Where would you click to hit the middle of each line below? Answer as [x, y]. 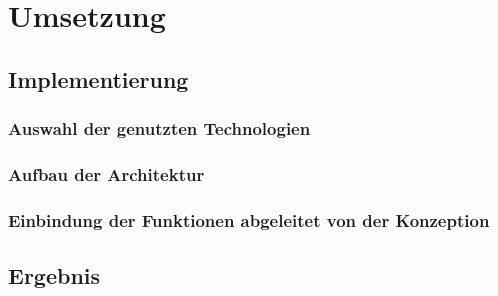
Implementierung [98, 78]
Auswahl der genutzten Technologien [159, 128]
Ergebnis [54, 275]
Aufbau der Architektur [106, 173]
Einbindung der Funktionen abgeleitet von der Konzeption [249, 219]
